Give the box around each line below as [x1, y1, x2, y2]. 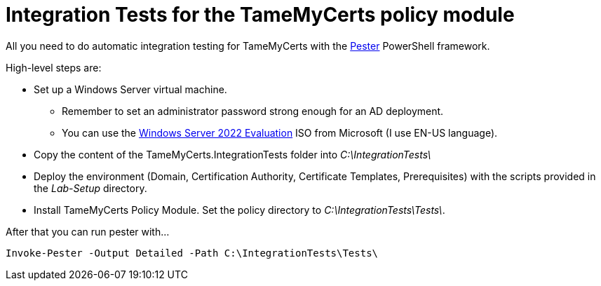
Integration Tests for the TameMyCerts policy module [6, 3, 515, 27]
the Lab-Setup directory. [34, 182, 147, 194]
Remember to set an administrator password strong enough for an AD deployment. [62, 104, 444, 117]
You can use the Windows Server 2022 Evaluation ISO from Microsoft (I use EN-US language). [62, 126, 498, 139]
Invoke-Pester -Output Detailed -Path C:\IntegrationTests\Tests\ [6, 247, 379, 259]
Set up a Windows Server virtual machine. [34, 83, 227, 95]
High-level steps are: [6, 61, 102, 74]
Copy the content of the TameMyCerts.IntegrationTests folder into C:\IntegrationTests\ [34, 148, 431, 161]
